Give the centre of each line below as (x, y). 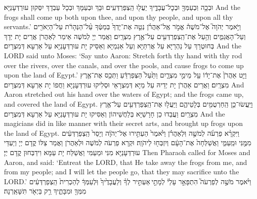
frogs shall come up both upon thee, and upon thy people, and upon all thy (119, 17)
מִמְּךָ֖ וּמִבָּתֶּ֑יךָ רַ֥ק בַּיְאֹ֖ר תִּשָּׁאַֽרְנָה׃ (45, 191)
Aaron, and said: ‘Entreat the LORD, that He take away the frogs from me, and (126, 162)
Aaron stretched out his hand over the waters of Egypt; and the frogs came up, (124, 94)
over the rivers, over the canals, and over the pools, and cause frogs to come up (124, 65)
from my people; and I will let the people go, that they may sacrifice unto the (122, 172)
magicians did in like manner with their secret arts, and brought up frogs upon (124, 123)
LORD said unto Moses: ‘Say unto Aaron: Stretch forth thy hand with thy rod (123, 55)
